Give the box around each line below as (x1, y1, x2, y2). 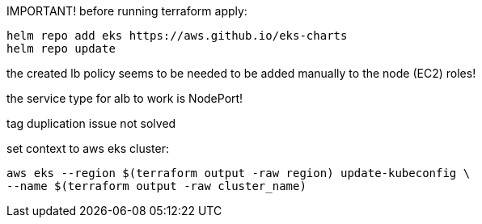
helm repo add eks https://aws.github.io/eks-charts (6, 29, 348, 42)
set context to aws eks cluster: (6, 142, 170, 155)
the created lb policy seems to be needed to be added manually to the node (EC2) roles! (6, 66, 476, 80)
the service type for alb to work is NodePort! (6, 91, 243, 105)
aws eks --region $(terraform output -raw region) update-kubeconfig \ (6, 167, 471, 180)
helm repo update (6, 42, 116, 55)
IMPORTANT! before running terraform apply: (6, 4, 247, 18)
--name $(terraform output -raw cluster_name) (6, 180, 307, 192)
